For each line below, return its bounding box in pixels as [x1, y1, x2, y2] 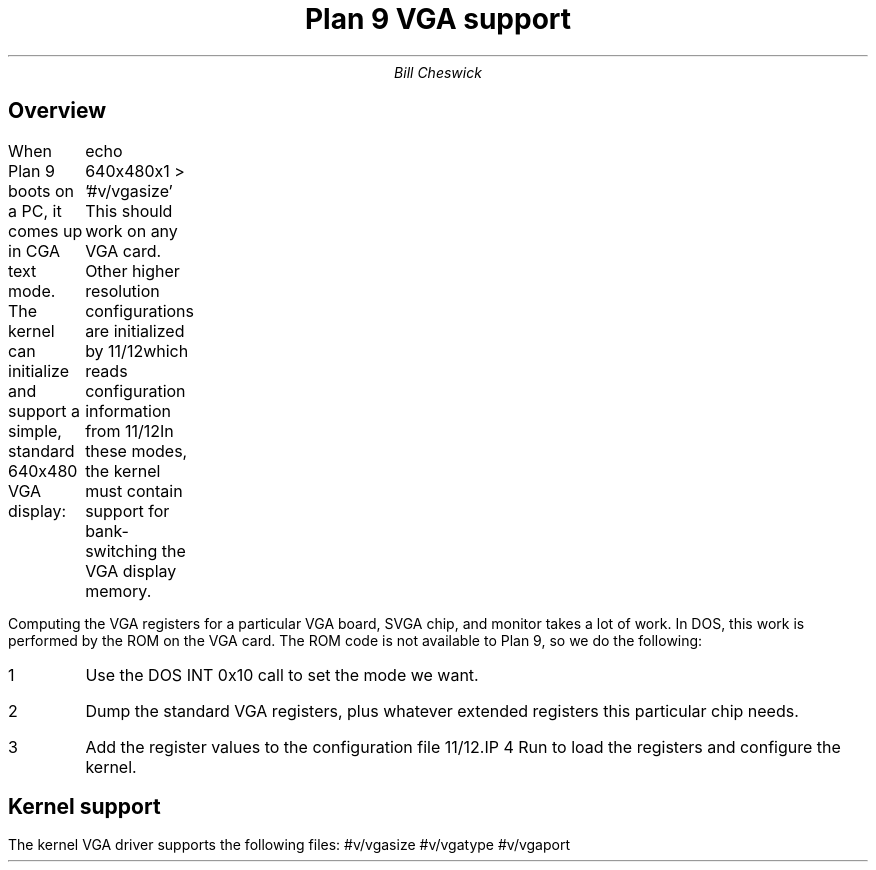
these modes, [85, 440, 188, 461]
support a [8, 400, 81, 421]
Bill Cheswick [394, 63, 482, 81]
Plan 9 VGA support [304, 2, 572, 36]
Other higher [85, 260, 180, 281]
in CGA [8, 240, 61, 261]
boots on [8, 180, 75, 201]
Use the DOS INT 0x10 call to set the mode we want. [85, 664, 479, 685]
